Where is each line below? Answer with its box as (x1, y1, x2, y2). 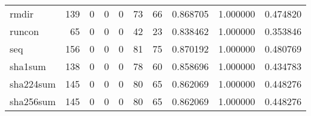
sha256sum (10, 94, 56, 108)
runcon (10, 24, 39, 38)
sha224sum (10, 77, 56, 91)
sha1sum (10, 59, 46, 73)
